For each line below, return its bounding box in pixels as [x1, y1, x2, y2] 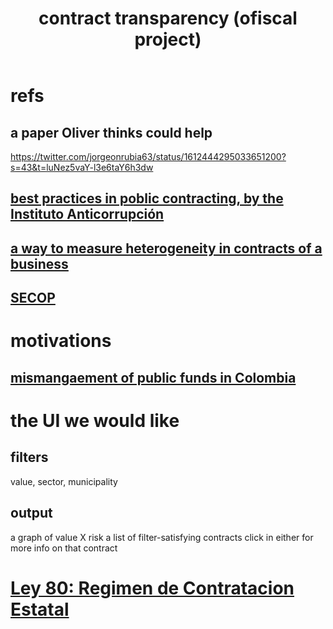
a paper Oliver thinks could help [10, 124, 213, 141]
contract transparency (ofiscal [38, 7, 298, 30]
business [10, 255, 69, 272]
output [10, 505, 53, 522]
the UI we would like [10, 409, 180, 432]
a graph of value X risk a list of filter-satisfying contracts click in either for [10, 531, 314, 543]
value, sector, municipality [10, 475, 118, 487]
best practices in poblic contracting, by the [10, 190, 284, 207]
